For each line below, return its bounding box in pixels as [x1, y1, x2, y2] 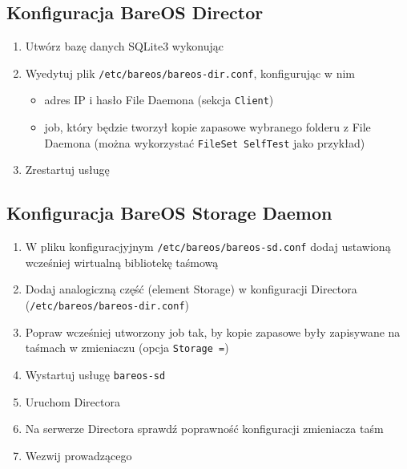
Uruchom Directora [25, 393, 120, 410]
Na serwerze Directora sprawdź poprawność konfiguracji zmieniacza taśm [25, 420, 384, 437]
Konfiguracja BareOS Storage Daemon [6, 200, 332, 225]
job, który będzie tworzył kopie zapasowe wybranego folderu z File [44, 119, 371, 135]
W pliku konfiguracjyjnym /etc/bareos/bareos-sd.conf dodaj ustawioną [25, 238, 391, 255]
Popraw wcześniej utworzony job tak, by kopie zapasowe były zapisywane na [25, 323, 401, 340]
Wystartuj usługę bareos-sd [25, 366, 166, 382]
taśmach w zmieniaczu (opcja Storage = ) [25, 339, 229, 356]
